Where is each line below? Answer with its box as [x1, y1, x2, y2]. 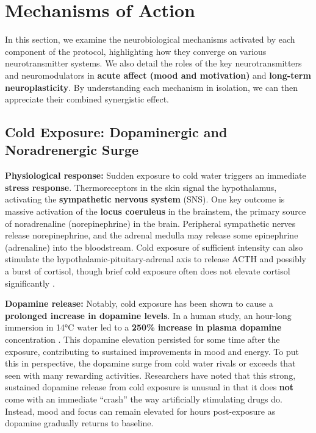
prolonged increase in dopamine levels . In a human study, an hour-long [5, 309, 292, 321]
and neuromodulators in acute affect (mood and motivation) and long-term [5, 68, 311, 81]
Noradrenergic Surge [5, 140, 139, 159]
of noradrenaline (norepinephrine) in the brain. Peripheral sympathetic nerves [5, 216, 296, 229]
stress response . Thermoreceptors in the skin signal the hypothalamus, [5, 181, 277, 193]
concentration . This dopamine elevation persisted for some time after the [5, 333, 280, 345]
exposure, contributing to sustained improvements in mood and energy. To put [5, 345, 299, 357]
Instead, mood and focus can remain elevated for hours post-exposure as [5, 404, 276, 417]
